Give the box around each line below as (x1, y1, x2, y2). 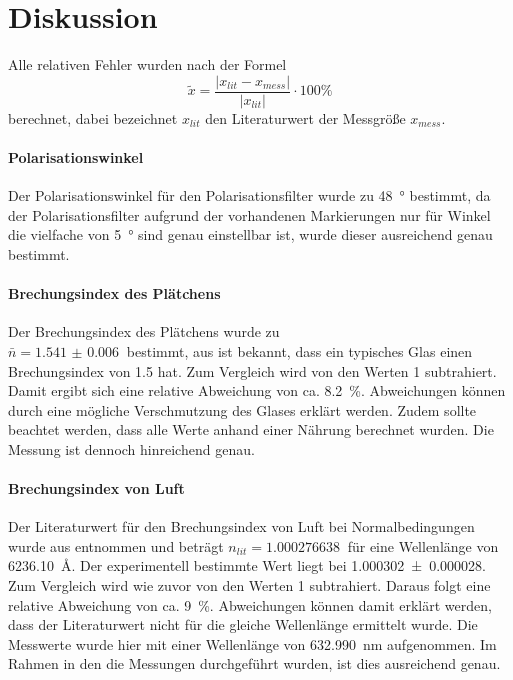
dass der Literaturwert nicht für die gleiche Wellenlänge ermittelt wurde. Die (8, 614, 478, 635)
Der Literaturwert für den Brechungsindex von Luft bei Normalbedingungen (8, 516, 475, 537)
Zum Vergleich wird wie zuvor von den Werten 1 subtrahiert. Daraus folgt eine (8, 575, 491, 596)
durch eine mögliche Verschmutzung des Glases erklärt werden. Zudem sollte (8, 399, 477, 420)
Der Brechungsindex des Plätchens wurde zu (8, 321, 280, 342)
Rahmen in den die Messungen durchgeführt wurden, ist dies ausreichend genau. (8, 653, 501, 674)
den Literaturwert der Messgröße (205, 107, 406, 128)
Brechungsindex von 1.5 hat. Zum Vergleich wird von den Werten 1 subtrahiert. (8, 360, 497, 381)
